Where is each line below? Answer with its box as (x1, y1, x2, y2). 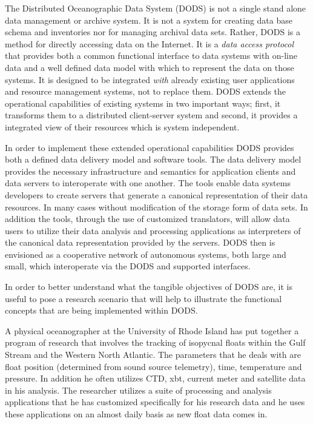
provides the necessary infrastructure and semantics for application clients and (5, 164, 296, 177)
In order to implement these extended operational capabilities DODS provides (5, 141, 294, 153)
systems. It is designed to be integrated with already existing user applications (5, 73, 295, 86)
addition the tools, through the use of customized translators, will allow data (5, 212, 290, 225)
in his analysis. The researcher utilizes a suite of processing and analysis (5, 383, 272, 396)
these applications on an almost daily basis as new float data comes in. (5, 408, 268, 420)
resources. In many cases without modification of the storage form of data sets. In (5, 200, 308, 213)
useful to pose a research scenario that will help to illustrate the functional (5, 292, 282, 305)
